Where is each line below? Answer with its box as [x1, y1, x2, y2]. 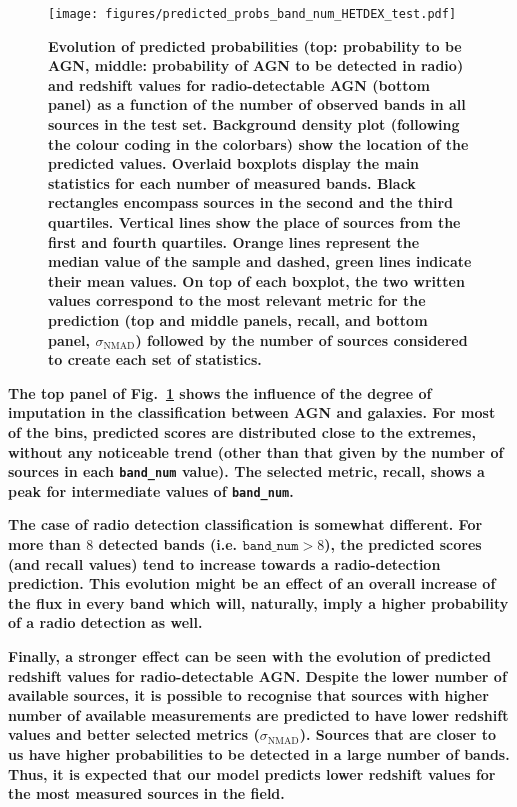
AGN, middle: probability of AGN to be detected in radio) [48, 55, 464, 76]
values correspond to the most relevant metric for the [48, 290, 426, 311]
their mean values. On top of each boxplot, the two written [48, 270, 465, 291]
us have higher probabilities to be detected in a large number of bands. [8, 743, 510, 764]
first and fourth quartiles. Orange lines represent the [48, 231, 420, 252]
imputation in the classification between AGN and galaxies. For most [8, 402, 496, 423]
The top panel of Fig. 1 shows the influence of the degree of [8, 382, 432, 403]
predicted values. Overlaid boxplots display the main [48, 153, 420, 174]
